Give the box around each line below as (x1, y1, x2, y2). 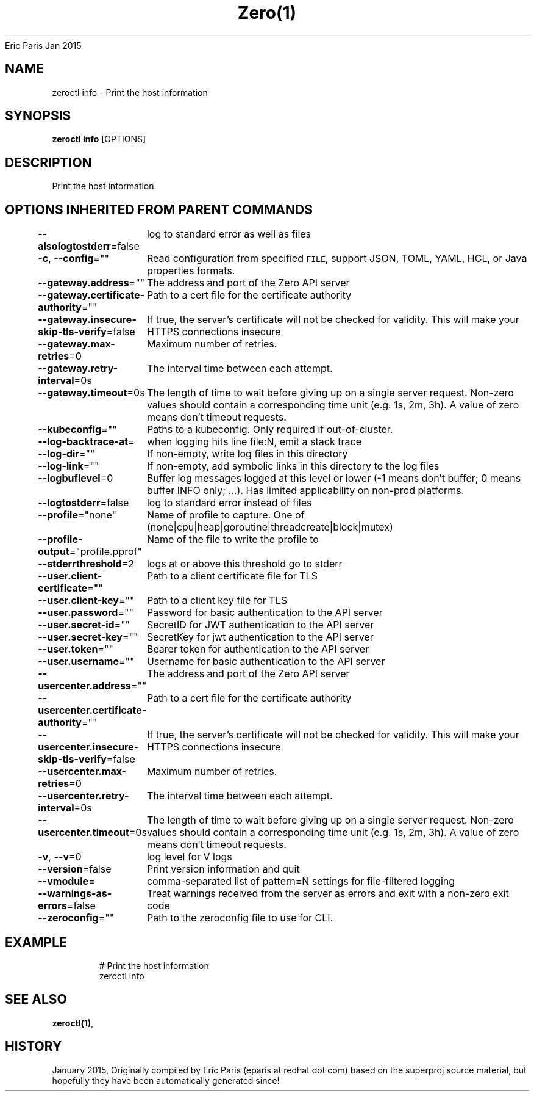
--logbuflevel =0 (38, 472, 113, 485)
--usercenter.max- (38, 765, 127, 778)
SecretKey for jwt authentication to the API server (146, 631, 374, 644)
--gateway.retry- (38, 362, 118, 375)
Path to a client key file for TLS (146, 594, 288, 607)
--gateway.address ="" (38, 277, 145, 289)
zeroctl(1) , (52, 1017, 94, 1028)
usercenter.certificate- (38, 704, 147, 717)
